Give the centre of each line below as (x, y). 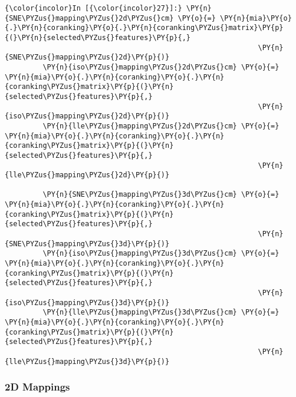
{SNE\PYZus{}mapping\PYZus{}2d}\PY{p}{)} (87, 57)
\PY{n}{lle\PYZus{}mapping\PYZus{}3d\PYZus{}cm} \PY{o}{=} (161, 312)
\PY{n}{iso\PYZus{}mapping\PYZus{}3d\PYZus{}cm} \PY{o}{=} (161, 254)
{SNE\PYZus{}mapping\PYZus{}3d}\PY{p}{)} (87, 244)
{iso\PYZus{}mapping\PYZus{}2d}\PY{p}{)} (87, 116)
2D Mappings (37, 387)
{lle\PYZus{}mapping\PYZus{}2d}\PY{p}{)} (87, 175)
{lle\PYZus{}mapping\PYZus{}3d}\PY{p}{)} (87, 361)
